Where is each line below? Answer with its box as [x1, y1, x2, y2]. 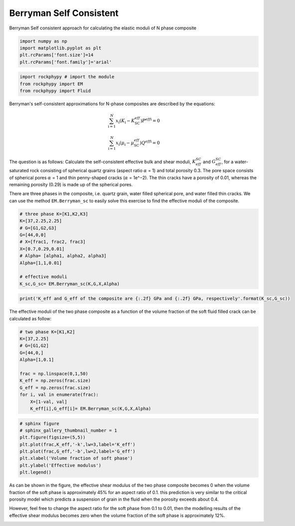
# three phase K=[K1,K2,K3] [19, 211, 88, 217]
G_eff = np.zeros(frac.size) [19, 385, 91, 390]
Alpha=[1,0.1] [19, 357, 54, 363]
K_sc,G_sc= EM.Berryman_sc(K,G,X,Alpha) [19, 281, 120, 286]
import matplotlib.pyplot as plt [19, 45, 102, 51]
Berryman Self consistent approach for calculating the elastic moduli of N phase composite [9, 25, 197, 31]
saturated [9, 168, 29, 174]
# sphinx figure [19, 421, 60, 426]
